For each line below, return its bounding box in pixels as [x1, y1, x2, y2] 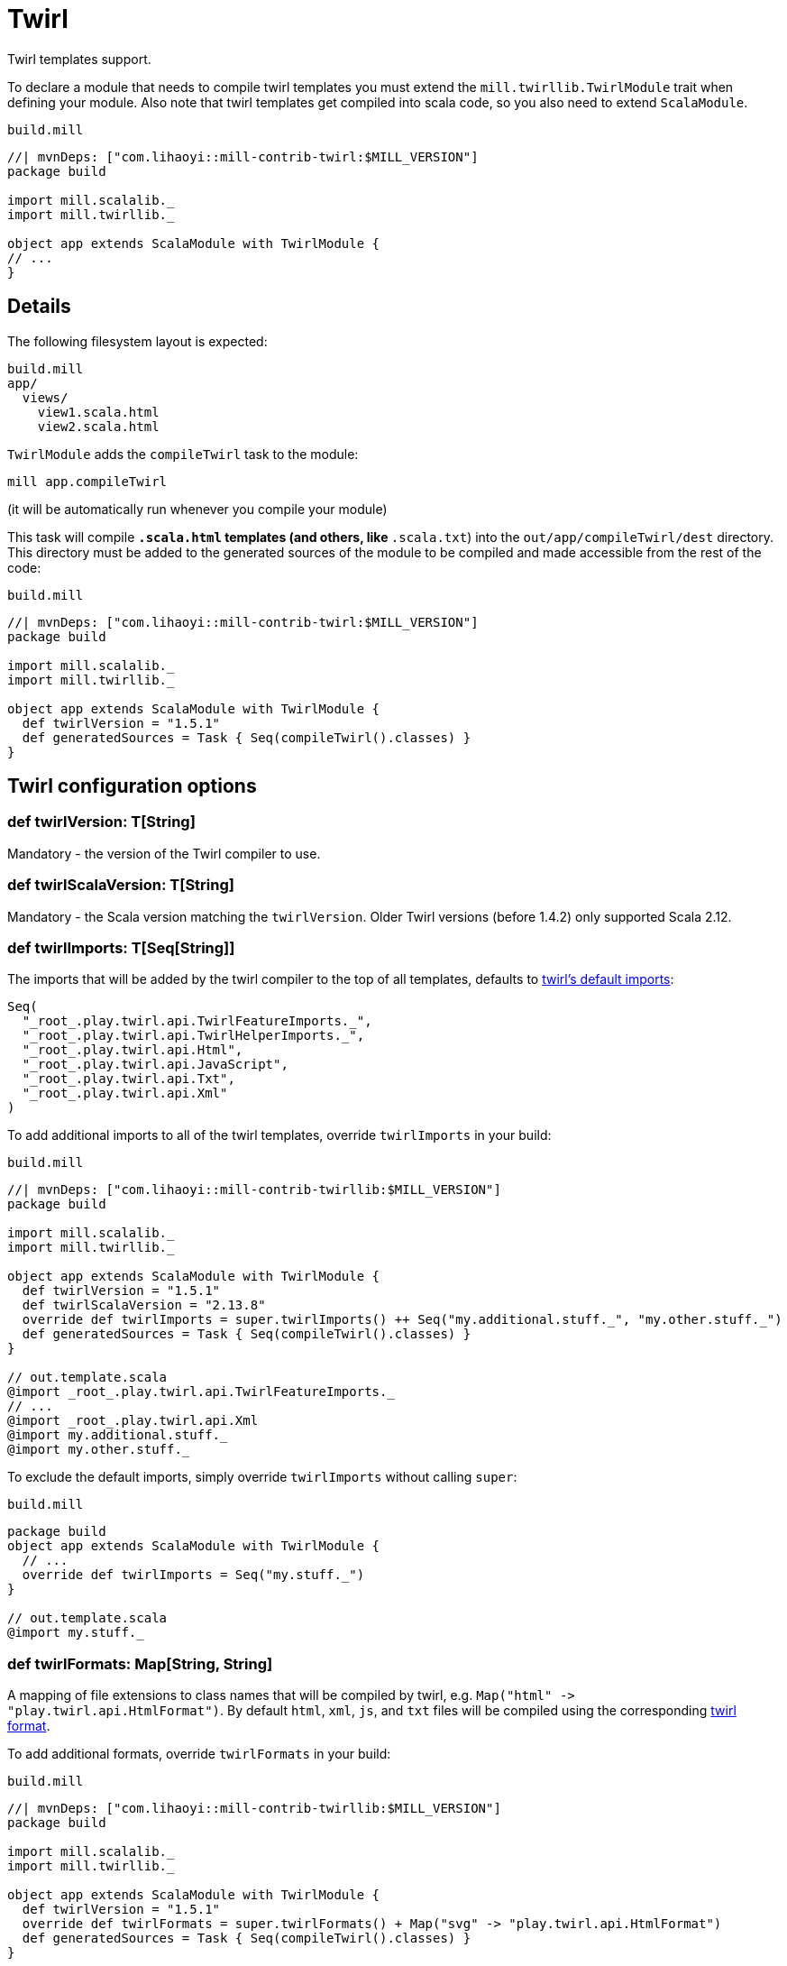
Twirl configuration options [7, 775, 257, 798]
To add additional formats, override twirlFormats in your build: [7, 1746, 391, 1762]
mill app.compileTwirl [7, 473, 168, 489]
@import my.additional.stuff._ [7, 1428, 228, 1443]
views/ [22, 390, 69, 405]
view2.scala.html [37, 418, 160, 434]
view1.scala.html [37, 404, 160, 419]
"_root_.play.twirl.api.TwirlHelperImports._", [22, 1028, 365, 1043]
